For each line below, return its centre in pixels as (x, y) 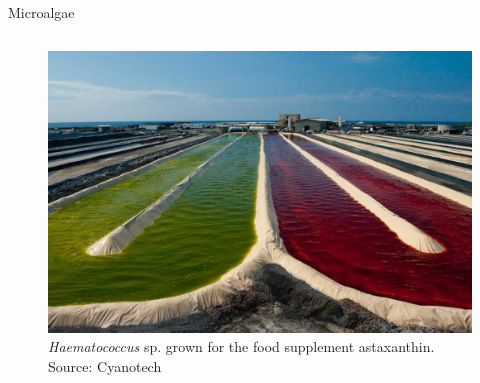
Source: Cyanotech (105, 366)
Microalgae (41, 12)
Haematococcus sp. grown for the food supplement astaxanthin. (241, 346)
